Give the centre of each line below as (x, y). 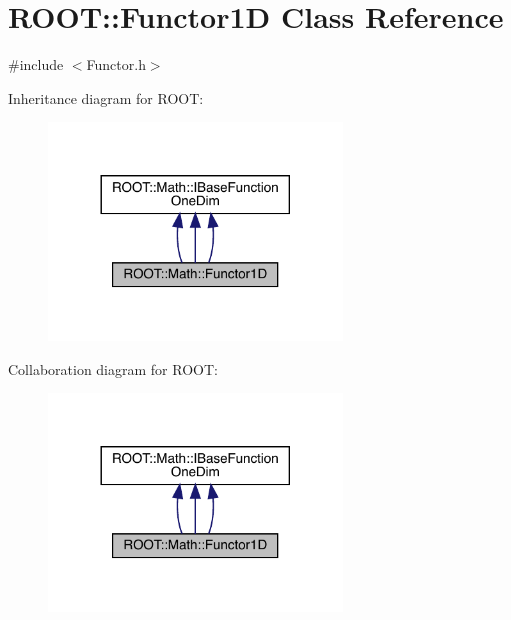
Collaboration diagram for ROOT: (113, 368)
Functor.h (116, 64)
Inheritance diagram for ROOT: (106, 97)
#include (36, 64)
